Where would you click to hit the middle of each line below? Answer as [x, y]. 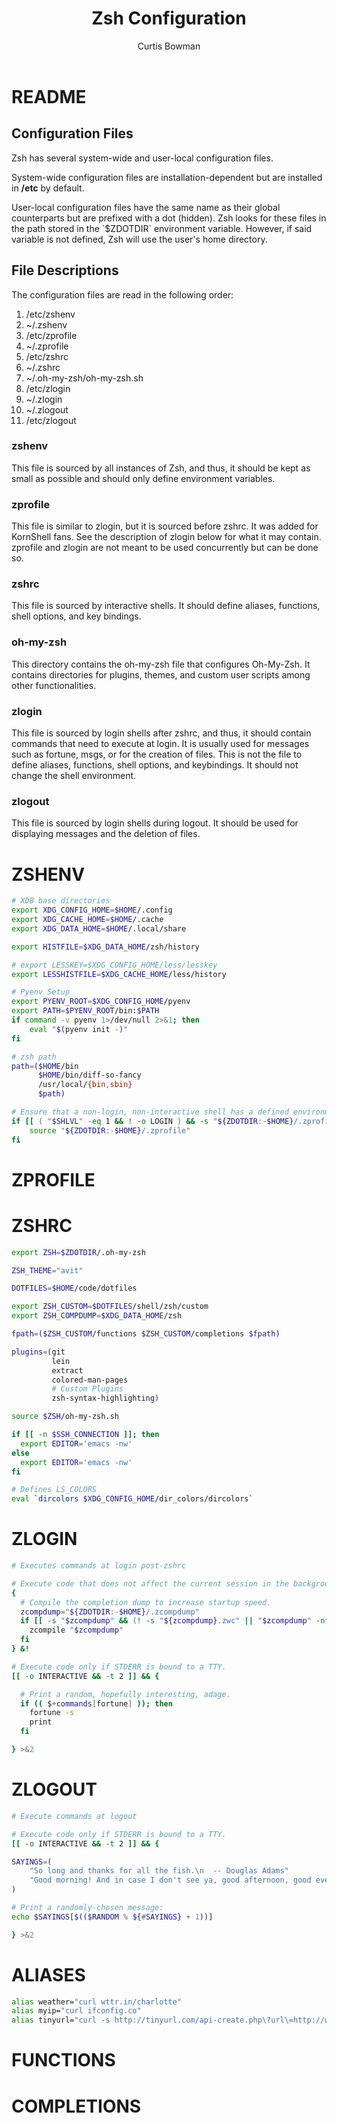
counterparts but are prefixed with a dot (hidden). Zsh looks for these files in [169, 218]
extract [67, 1370]
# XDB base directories [61, 901]
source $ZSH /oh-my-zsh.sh [65, 1417]
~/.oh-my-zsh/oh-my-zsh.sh [84, 378]
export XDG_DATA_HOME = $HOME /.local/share [99, 928]
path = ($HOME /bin [45, 1066]
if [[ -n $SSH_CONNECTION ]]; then [85, 1435]
